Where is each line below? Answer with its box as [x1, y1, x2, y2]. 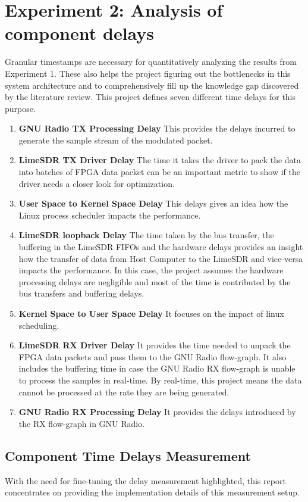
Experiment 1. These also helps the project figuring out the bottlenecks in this [5, 67, 291, 79]
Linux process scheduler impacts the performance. [18, 208, 201, 221]
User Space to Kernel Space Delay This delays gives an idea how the [18, 197, 288, 210]
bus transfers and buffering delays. [18, 287, 144, 300]
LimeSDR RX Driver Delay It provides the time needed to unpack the [18, 339, 291, 351]
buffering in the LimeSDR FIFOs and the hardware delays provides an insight [18, 241, 303, 253]
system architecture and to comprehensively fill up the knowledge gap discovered [5, 79, 299, 91]
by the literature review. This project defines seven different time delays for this [5, 91, 296, 103]
